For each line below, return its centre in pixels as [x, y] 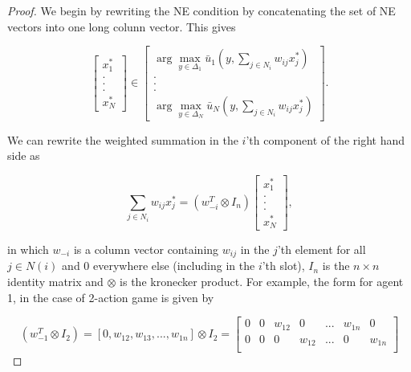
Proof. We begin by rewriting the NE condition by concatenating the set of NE [201, 10]
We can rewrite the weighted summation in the [123, 139]
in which [28, 249]
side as [24, 155]
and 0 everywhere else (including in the [159, 266]
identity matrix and [55, 282]
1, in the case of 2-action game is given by [111, 297]
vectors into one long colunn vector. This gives [122, 26]
